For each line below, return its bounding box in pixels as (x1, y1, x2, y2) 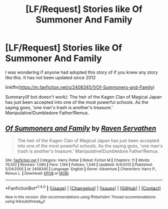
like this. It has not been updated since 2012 (5, 74, 96, 80)
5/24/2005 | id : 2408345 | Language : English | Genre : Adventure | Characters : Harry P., (5, 166, 157, 172)
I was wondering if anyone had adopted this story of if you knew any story (5, 69, 158, 75)
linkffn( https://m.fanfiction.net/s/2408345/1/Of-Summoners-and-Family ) (5, 84, 155, 90)
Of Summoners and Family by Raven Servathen (5, 124, 156, 133)
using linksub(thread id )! (5, 199, 45, 205)
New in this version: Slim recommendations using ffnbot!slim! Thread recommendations (5, 195, 156, 200)
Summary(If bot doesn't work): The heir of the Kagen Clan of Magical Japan (5, 94, 162, 100)
